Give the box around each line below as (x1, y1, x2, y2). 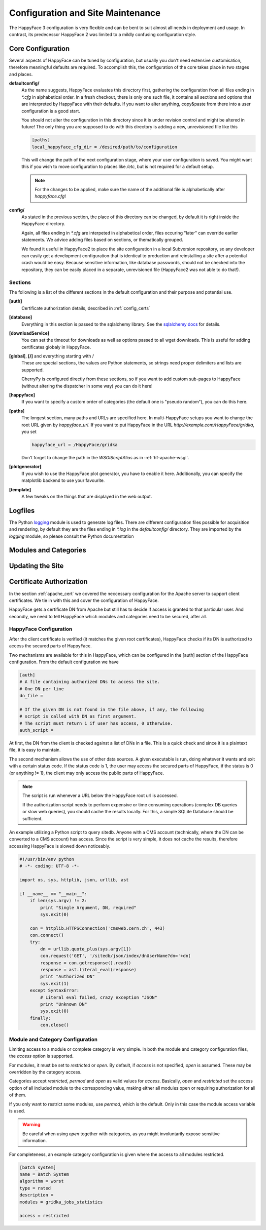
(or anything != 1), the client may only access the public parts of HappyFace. (9, 770, 165, 776)
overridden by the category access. (9, 1069, 82, 1075)
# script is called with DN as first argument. (19, 714, 136, 719)
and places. (9, 71, 33, 77)
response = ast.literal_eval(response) (40, 967, 136, 973)
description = (19, 1192, 54, 1198)
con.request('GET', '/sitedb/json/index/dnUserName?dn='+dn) (40, 953, 191, 959)
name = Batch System (19, 1171, 69, 1177)
